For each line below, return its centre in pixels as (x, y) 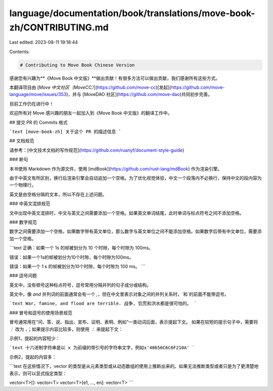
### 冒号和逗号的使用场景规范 (41, 313)
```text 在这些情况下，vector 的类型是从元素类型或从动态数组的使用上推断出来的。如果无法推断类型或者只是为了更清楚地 (134, 366)
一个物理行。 (23, 185)
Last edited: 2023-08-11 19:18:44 (44, 42)
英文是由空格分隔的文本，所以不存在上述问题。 (58, 194)
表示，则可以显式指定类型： (38, 373)
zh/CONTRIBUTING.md (59, 27)
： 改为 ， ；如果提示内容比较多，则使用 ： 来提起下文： (66, 329)
